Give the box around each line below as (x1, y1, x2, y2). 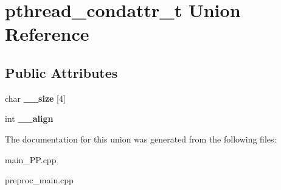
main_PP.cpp (5, 153, 57, 166)
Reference (5, 21, 89, 46)
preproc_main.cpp (5, 174, 74, 186)
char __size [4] (5, 91, 66, 104)
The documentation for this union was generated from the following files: (5, 132, 277, 145)
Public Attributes (5, 63, 118, 82)
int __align (5, 112, 54, 125)
